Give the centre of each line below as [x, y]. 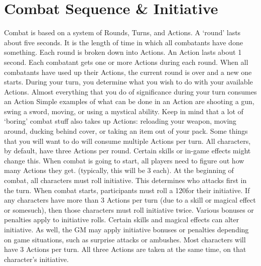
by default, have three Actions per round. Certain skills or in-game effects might [127, 151]
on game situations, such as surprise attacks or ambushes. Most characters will [125, 239]
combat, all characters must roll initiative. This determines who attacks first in [125, 180]
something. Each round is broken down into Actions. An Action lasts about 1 [123, 52]
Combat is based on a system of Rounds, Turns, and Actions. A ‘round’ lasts [122, 32]
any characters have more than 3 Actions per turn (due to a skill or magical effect [130, 200]
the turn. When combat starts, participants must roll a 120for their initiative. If [127, 190]
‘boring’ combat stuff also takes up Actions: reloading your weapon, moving [120, 121]
